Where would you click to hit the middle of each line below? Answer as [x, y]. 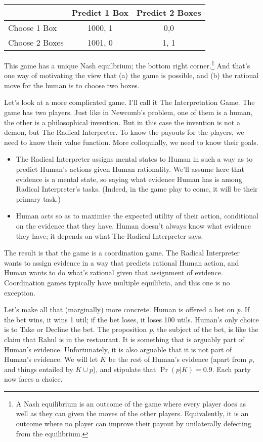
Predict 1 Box [100, 12]
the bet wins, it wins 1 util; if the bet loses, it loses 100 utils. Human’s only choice [131, 319]
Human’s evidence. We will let [51, 359]
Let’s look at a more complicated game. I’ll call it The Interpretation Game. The [129, 102]
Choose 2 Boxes [36, 42]
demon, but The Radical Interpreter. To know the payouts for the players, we [124, 132]
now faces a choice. [33, 379]
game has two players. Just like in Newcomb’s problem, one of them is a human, [128, 112]
